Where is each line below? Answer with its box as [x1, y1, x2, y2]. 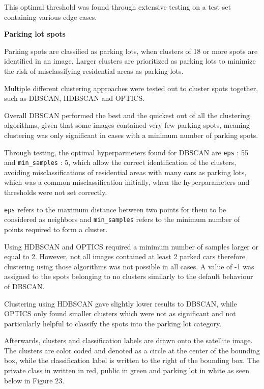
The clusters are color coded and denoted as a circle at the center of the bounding [4, 345, 260, 355]
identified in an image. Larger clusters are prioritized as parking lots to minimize [4, 55, 256, 66]
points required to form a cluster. [4, 224, 108, 234]
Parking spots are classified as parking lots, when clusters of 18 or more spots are [4, 45, 258, 56]
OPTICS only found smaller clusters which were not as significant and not [4, 308, 236, 319]
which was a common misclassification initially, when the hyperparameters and [4, 177, 250, 187]
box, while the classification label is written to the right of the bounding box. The [4, 355, 260, 366]
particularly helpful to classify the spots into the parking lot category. [4, 318, 222, 328]
